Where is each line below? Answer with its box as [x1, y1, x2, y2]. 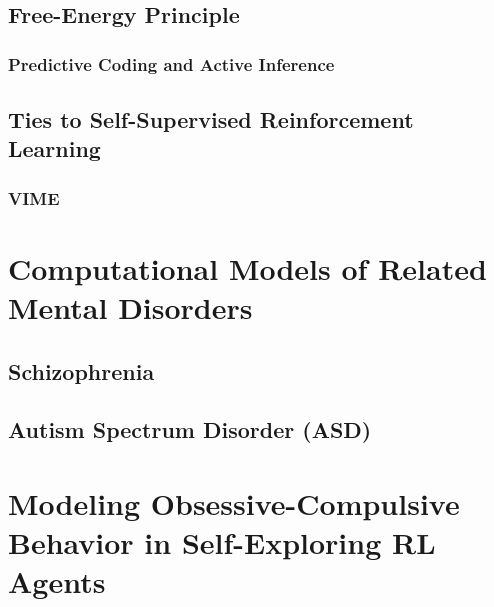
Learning [8, 133, 101, 164]
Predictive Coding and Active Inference [8, 51, 335, 76]
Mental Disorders [8, 287, 253, 328]
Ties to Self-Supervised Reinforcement [8, 104, 414, 135]
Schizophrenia [8, 355, 155, 386]
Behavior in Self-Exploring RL [8, 522, 436, 563]
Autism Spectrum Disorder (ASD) [8, 414, 372, 445]
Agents [8, 561, 106, 602]
